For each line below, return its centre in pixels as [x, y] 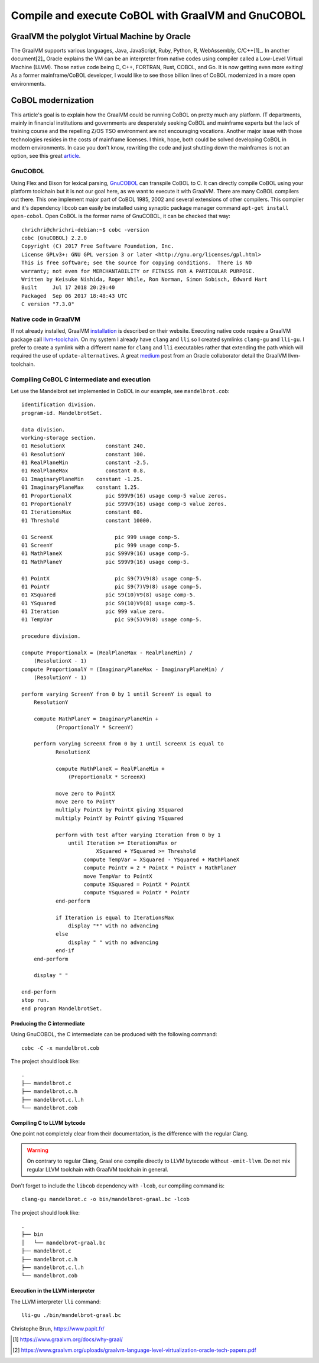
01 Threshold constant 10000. [87, 520]
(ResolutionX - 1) [60, 661]
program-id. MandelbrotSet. [62, 413]
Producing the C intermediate [48, 1023]
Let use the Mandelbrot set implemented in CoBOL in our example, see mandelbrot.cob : [120, 391]
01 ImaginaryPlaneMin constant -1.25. [82, 479]
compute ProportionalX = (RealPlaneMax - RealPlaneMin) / [107, 653]
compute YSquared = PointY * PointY [137, 893]
